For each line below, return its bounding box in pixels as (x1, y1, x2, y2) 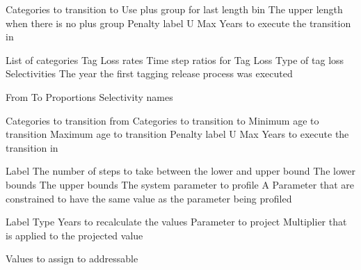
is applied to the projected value (6, 228, 143, 242)
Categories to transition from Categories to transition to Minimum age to (6, 113, 319, 127)
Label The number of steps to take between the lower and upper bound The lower (6, 164, 355, 178)
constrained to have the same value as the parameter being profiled (6, 191, 292, 205)
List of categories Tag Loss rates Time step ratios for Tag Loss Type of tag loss (6, 52, 344, 67)
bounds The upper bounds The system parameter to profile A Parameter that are (6, 177, 354, 191)
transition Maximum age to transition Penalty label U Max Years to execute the (6, 127, 349, 141)
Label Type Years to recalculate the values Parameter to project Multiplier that (6, 214, 347, 229)
